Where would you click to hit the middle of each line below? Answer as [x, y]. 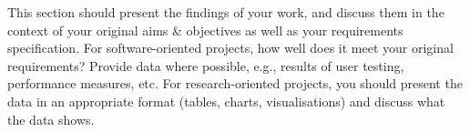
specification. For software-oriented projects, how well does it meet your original [230, 48]
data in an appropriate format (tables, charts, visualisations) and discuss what [226, 101]
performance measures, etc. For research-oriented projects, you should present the [235, 83]
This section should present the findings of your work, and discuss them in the [226, 12]
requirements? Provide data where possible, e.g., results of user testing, [206, 65]
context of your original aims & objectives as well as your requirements [205, 30]
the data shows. [51, 119]
